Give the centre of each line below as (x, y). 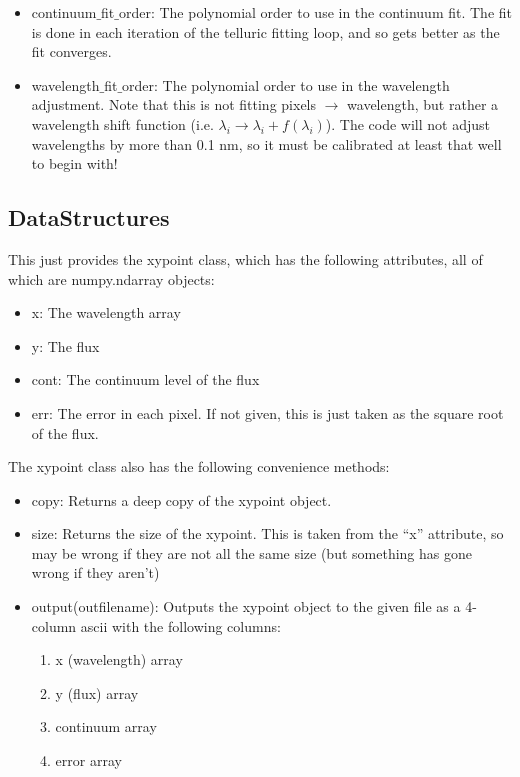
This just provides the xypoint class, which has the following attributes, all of (245, 258)
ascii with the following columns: (180, 625)
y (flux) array (97, 692)
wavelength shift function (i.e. (122, 123)
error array (88, 760)
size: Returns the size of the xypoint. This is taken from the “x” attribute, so (267, 533)
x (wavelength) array (119, 659)
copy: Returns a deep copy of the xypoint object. (181, 499)
